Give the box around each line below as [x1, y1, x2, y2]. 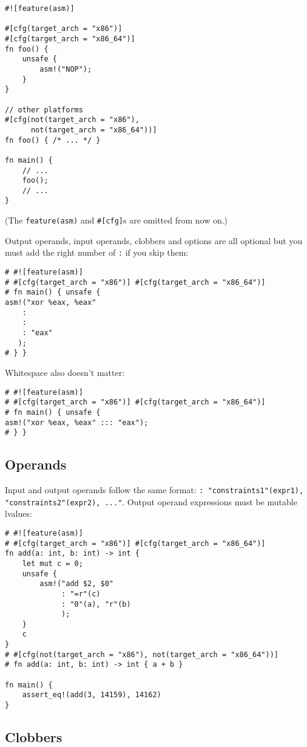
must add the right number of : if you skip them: [5, 246, 189, 259]
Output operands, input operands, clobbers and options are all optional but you [5, 234, 303, 247]
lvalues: [5, 507, 32, 520]
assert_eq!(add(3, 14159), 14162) [22, 691, 161, 700]
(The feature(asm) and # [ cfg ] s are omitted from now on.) [5, 214, 228, 227]
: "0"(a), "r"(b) [61, 599, 131, 609]
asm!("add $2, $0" [39, 579, 113, 588]
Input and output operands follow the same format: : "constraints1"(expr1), [5, 483, 304, 496]
